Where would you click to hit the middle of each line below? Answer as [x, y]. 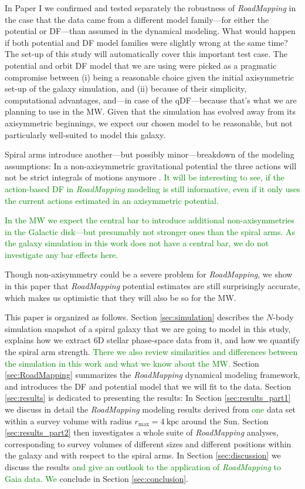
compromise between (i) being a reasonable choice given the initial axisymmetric [150, 77]
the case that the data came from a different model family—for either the [137, 19]
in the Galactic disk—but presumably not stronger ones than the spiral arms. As [150, 231]
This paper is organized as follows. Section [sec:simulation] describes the [134, 317]
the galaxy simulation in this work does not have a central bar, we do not [137, 243]
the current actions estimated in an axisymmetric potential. [112, 200]
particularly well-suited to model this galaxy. [85, 134]
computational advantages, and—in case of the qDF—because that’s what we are [151, 100]
